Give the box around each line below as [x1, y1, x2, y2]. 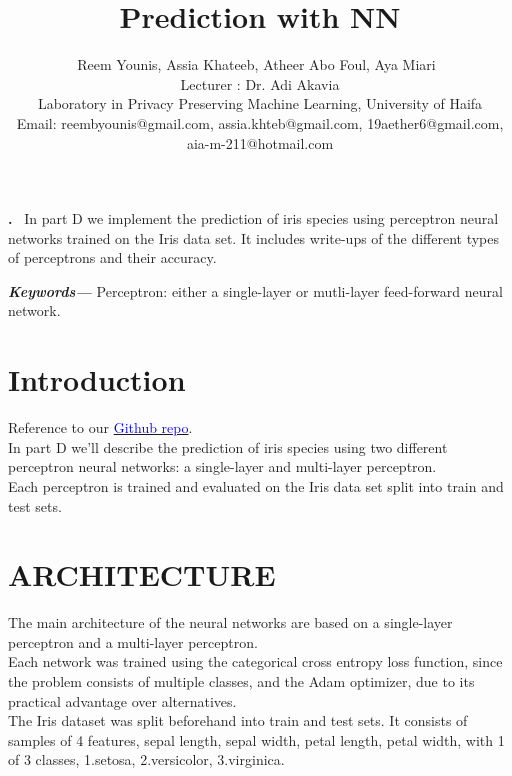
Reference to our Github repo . [8, 417, 193, 438]
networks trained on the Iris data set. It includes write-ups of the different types [8, 227, 500, 248]
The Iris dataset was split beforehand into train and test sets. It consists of [8, 710, 468, 731]
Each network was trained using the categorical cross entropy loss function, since [8, 651, 503, 672]
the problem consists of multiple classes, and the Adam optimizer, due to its [8, 671, 475, 692]
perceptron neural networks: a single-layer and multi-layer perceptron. [8, 456, 437, 477]
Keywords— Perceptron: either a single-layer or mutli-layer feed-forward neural [8, 280, 503, 301]
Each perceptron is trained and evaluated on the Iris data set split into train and [8, 475, 504, 496]
